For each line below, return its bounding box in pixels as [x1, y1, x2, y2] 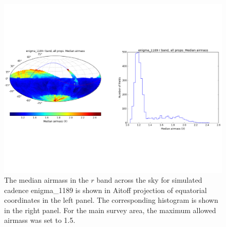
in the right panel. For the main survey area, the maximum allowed [4, 204, 216, 215]
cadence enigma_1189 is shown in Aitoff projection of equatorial [4, 184, 207, 195]
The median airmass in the [4, 174, 89, 185]
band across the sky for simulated [96, 174, 202, 185]
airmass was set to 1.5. [4, 215, 76, 225]
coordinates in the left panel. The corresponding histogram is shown [4, 195, 218, 205]
